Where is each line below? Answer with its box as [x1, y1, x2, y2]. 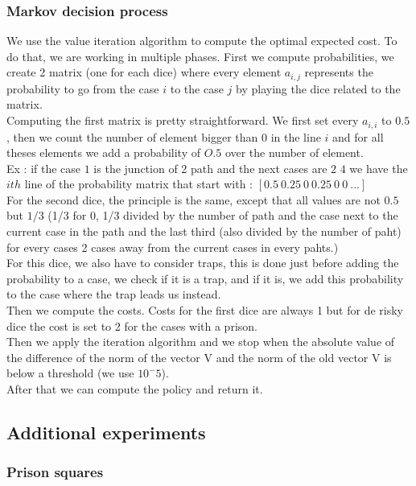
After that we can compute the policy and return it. [6, 381, 263, 397]
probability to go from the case [6, 80, 159, 97]
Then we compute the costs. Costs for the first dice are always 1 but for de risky [6, 302, 403, 319]
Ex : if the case [6, 159, 81, 176]
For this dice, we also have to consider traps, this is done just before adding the [6, 254, 399, 271]
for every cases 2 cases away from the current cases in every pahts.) [6, 238, 339, 255]
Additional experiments [6, 419, 206, 444]
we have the [349, 159, 408, 176]
